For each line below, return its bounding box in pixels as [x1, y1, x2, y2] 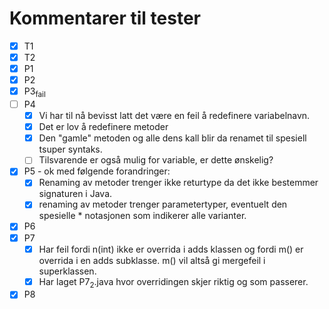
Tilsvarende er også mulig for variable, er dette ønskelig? [38, 154, 274, 166]
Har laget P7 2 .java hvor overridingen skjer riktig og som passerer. [38, 275, 309, 290]
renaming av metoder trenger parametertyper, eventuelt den [38, 198, 288, 211]
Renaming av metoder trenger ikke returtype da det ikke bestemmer [38, 177, 319, 189]
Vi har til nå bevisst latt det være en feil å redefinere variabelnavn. [38, 110, 311, 122]
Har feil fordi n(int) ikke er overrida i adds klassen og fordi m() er [38, 243, 304, 255]
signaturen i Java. [38, 188, 113, 200]
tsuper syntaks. [38, 143, 103, 156]
